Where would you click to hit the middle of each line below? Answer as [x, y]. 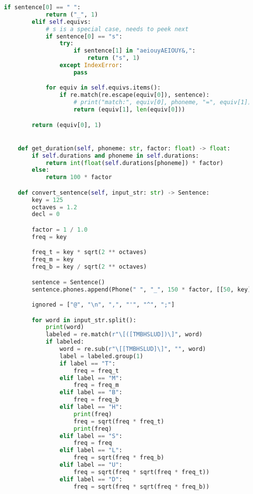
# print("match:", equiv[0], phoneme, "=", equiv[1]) [163, 102]
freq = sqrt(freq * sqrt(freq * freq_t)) [142, 472]
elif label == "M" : [91, 378]
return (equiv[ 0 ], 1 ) [67, 125]
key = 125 [47, 200]
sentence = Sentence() [68, 282]
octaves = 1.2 [54, 207]
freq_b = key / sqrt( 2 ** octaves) [89, 267]
